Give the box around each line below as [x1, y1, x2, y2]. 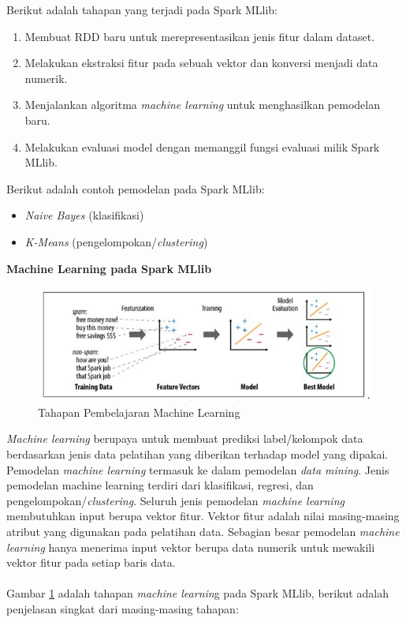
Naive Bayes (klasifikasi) [24, 207, 144, 223]
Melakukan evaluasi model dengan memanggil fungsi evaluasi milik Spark [24, 138, 380, 155]
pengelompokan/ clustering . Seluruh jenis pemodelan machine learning [6, 492, 345, 508]
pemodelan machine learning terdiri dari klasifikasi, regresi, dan [6, 477, 314, 493]
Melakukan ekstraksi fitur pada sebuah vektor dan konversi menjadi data [24, 54, 378, 71]
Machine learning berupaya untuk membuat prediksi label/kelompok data [6, 430, 363, 447]
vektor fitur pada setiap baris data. [6, 554, 176, 571]
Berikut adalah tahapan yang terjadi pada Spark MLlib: [6, 2, 277, 17]
